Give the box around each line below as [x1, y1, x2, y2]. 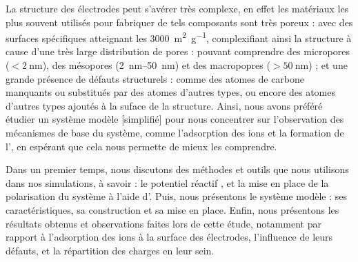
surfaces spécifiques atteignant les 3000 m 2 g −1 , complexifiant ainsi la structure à [6, 29, 352, 45]
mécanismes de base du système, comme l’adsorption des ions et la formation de [6, 125, 344, 139]
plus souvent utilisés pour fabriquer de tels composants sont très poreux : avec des [6, 14, 353, 29]
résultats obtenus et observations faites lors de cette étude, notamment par [6, 216, 321, 230]
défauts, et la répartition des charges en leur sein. [6, 243, 215, 257]
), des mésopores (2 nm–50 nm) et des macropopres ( [42, 58, 270, 72]
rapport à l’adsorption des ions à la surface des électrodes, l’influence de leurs [6, 230, 333, 244]
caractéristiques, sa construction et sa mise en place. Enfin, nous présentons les [6, 202, 339, 216]
